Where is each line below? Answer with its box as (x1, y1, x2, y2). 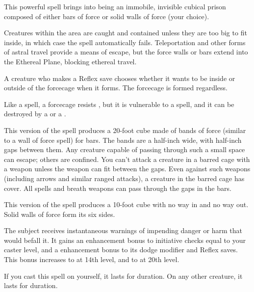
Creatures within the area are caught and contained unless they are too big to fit (4, 27, 247, 38)
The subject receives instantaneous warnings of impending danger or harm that (4, 225, 242, 236)
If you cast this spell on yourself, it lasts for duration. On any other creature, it (4, 270, 243, 281)
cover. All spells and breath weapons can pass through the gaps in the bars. (4, 183, 231, 193)
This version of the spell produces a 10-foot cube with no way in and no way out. (4, 199, 249, 210)
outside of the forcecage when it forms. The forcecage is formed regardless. (4, 82, 228, 93)
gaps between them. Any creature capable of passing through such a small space (4, 144, 245, 155)
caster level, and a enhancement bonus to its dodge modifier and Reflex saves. (4, 244, 238, 255)
